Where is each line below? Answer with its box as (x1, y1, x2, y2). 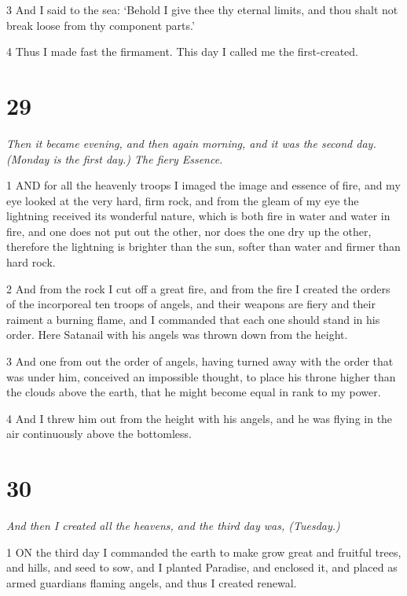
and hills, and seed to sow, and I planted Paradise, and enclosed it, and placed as (6, 559, 398, 576)
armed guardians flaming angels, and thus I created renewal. (6, 574, 297, 590)
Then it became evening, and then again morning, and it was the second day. (6, 134, 376, 151)
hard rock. (6, 254, 56, 270)
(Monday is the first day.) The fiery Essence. (6, 150, 223, 167)
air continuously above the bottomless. (6, 425, 192, 442)
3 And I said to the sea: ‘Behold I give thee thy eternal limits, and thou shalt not (6, 2, 398, 17)
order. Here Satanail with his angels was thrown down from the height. (6, 326, 348, 343)
